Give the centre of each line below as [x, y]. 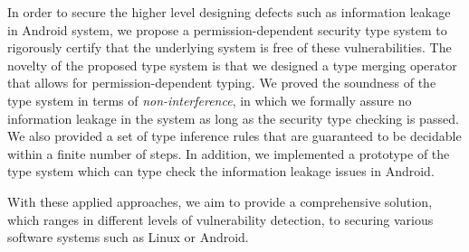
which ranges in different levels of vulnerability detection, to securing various [220, 219]
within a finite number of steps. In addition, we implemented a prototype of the [229, 153]
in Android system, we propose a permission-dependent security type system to [227, 29]
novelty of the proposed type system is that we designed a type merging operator [232, 65]
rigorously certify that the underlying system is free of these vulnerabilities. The [230, 47]
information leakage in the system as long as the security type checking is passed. [233, 118]
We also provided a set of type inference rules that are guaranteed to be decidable [234, 136]
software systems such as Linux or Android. [128, 237]
